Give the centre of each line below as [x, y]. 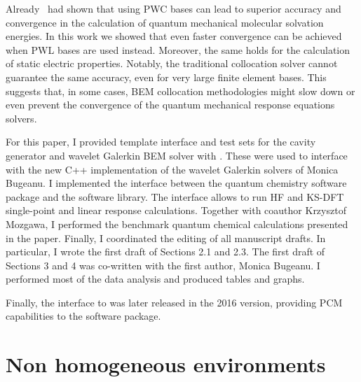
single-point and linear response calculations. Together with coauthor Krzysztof [176, 210]
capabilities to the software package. [83, 316]
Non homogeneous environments [166, 364]
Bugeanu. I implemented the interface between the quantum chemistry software [176, 183]
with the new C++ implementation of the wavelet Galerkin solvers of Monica [172, 169]
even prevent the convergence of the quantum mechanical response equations [170, 105]
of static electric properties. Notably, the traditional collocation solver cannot [172, 63]
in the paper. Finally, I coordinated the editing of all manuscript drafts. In [166, 238]
